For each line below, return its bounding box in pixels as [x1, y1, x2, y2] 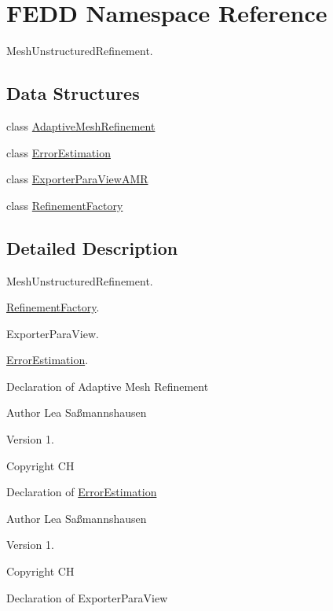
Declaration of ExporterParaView [6, 589, 168, 605]
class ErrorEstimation [6, 144, 111, 160]
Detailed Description [6, 235, 178, 259]
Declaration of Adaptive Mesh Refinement [6, 377, 209, 394]
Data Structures [6, 81, 140, 105]
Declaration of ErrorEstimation [6, 484, 157, 500]
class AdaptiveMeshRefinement [6, 117, 156, 134]
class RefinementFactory [6, 197, 123, 213]
